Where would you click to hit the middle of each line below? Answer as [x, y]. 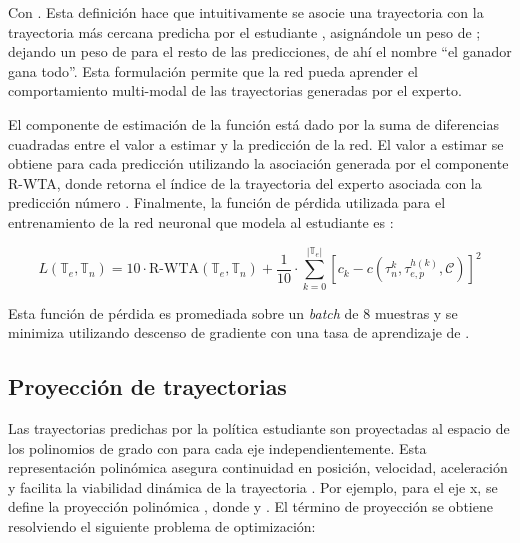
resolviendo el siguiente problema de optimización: [162, 526]
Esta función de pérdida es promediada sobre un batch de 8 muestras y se [233, 312]
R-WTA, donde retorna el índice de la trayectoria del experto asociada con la [245, 182]
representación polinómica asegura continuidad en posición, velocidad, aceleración [258, 467]
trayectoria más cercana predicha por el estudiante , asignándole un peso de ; [244, 31]
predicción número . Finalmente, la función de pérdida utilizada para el [227, 202]
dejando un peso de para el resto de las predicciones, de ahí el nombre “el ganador [260, 51]
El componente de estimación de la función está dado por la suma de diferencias [253, 123]
